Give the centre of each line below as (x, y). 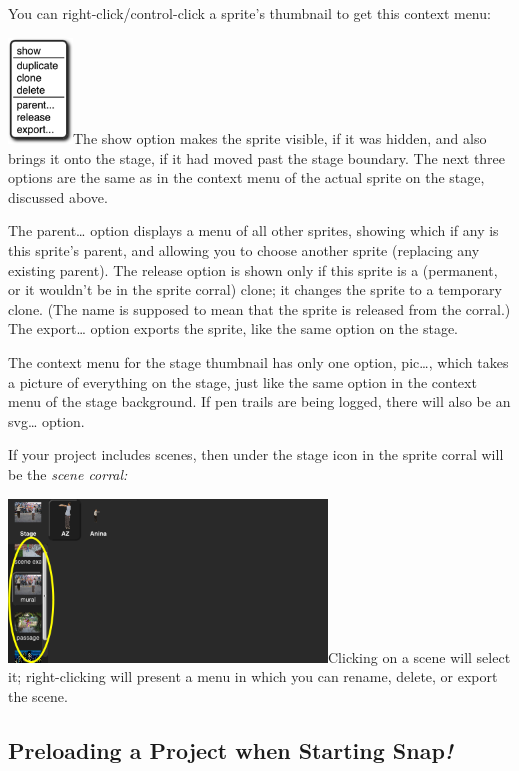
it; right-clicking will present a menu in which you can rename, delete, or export (253, 676)
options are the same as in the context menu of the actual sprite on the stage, (246, 177)
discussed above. (58, 196)
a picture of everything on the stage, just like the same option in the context (242, 381)
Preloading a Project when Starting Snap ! (230, 749)
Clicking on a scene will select (419, 656)
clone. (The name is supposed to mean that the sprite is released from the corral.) (259, 308)
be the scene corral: (68, 473)
